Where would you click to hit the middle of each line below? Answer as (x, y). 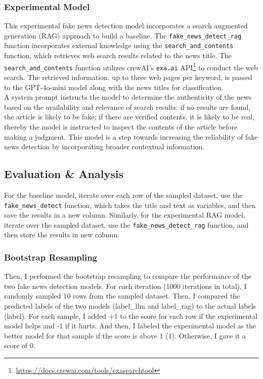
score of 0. (20, 345)
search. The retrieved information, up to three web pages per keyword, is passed (128, 77)
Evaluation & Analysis (64, 174)
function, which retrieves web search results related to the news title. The (118, 55)
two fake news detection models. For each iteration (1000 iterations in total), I (125, 286)
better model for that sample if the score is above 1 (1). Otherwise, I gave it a (125, 335)
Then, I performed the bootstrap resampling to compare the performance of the (128, 276)
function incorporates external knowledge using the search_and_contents (119, 45)
